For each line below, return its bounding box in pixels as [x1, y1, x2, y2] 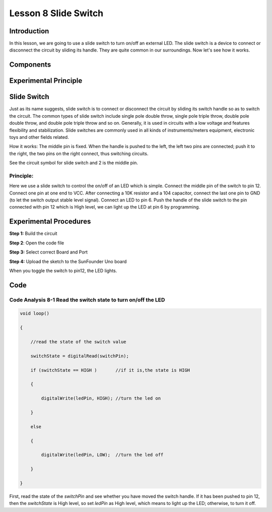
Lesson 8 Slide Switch [9, 8, 104, 19]
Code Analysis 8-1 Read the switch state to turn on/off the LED [9, 296, 165, 303]
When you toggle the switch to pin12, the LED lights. [9, 268, 117, 274]
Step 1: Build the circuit [9, 230, 57, 237]
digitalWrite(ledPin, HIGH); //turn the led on [41, 395, 161, 401]
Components [9, 61, 51, 69]
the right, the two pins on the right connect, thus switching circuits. [9, 150, 149, 157]
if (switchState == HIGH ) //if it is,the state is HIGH [30, 367, 190, 373]
